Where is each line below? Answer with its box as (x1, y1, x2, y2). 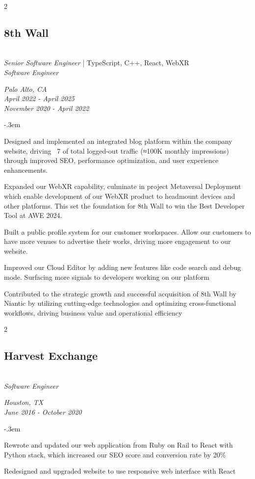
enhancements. (4, 164, 48, 175)
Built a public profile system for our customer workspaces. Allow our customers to (4, 226, 251, 237)
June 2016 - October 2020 (4, 407, 82, 417)
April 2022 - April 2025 (4, 93, 75, 104)
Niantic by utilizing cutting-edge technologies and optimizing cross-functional (4, 298, 236, 308)
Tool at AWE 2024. (4, 210, 62, 220)
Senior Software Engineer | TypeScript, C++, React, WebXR (4, 57, 189, 68)
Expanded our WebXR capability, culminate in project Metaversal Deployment (4, 181, 241, 191)
